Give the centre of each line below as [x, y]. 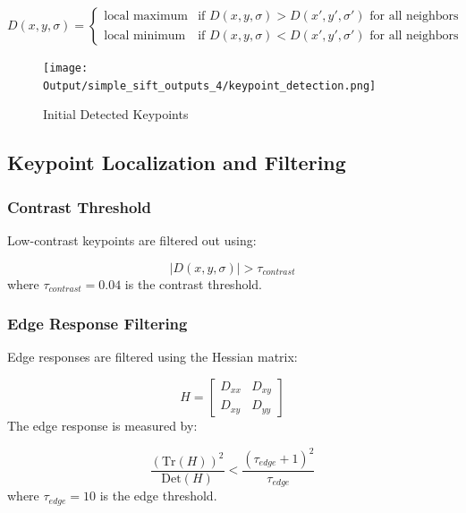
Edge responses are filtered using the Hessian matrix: [153, 357]
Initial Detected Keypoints [116, 114]
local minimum [145, 35]
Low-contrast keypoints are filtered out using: [132, 239]
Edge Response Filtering [97, 324]
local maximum [146, 17]
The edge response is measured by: [102, 425]
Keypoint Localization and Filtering [177, 162]
